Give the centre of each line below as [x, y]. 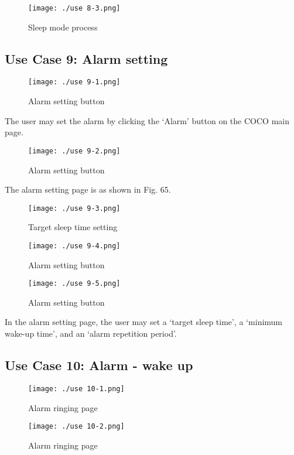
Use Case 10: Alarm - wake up [99, 365]
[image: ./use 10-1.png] [76, 389]
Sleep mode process [63, 27]
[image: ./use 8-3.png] [74, 8]
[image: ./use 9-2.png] [74, 151]
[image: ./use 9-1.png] [74, 82]
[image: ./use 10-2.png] [76, 427]
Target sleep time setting [73, 227]
